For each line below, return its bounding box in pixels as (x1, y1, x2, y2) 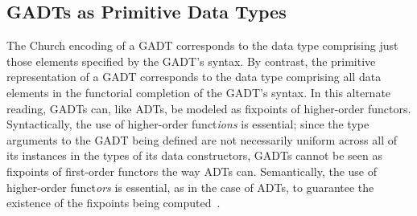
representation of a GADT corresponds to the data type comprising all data (6, 68, 382, 85)
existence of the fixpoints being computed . (6, 194, 221, 211)
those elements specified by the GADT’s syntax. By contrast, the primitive (6, 52, 376, 69)
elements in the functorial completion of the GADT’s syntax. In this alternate (6, 84, 391, 100)
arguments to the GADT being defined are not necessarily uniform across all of (6, 131, 398, 148)
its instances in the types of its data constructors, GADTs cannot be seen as (6, 147, 382, 164)
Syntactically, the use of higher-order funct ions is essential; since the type (6, 116, 370, 132)
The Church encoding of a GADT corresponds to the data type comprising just (6, 37, 398, 54)
